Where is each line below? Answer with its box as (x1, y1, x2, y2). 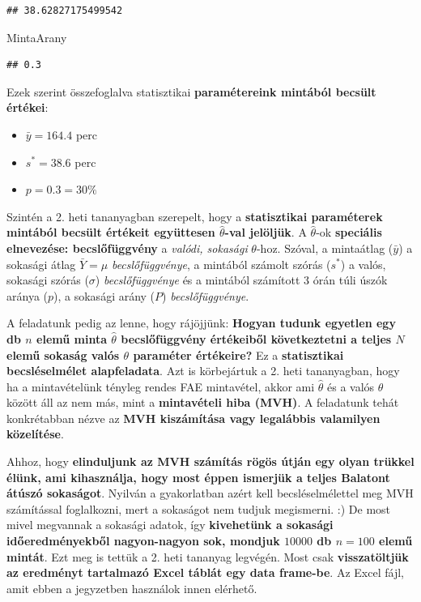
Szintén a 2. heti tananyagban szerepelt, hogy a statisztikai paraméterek (6, 207, 383, 224)
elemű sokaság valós (6, 346, 120, 363)
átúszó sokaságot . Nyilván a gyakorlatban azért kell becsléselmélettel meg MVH (6, 485, 414, 502)
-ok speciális (316, 224, 382, 241)
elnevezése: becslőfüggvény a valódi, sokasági (6, 239, 248, 256)
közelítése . (6, 425, 64, 442)
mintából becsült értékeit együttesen (6, 224, 215, 241)
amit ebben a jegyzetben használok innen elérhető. (6, 579, 257, 596)
